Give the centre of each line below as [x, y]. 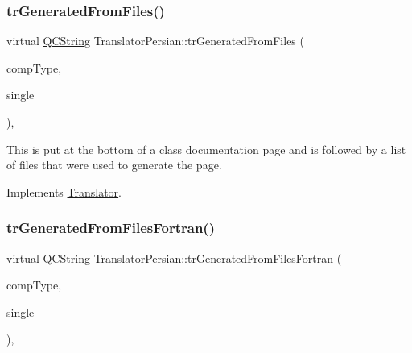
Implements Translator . [64, 191]
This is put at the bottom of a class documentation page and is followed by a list [206, 149]
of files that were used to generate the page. [114, 165]
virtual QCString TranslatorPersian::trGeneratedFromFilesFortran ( [174, 257]
